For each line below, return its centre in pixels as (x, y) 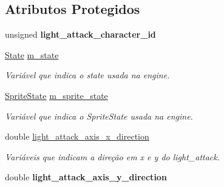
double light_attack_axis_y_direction (86, 177)
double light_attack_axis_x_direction (77, 136)
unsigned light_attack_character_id (80, 34)
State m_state (32, 54)
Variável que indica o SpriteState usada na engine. (99, 116)
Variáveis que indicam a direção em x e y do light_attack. (113, 156)
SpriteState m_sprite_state (56, 95)
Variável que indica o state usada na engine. (87, 75)
